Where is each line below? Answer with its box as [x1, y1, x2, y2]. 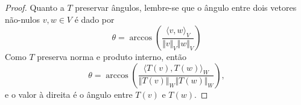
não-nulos [5, 13, 40, 25]
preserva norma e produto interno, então [37, 50, 186, 63]
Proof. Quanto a [5, 1, 65, 13]
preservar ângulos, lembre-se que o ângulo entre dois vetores [75, 1, 297, 13]
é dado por [74, 13, 115, 25]
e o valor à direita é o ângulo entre [5, 88, 133, 100]
